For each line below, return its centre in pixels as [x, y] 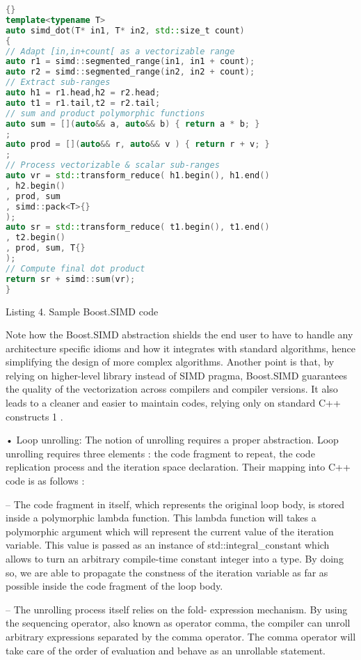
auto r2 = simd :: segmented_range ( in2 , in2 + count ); [130, 72]
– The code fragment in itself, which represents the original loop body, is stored [175, 504]
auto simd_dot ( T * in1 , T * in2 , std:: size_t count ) [125, 30]
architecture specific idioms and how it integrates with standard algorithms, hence [181, 348]
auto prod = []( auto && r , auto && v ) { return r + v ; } [138, 144]
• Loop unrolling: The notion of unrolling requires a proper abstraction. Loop [172, 440]
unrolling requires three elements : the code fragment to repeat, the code [160, 453]
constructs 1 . [34, 416]
